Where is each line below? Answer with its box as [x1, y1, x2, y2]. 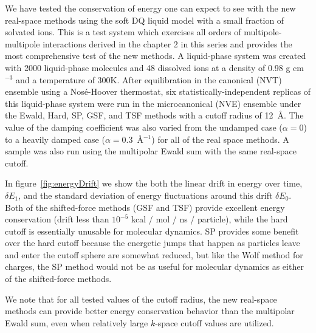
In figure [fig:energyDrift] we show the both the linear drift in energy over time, [5, 177, 303, 190]
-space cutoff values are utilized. [155, 316, 274, 329]
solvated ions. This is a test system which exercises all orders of [5, 26, 241, 38]
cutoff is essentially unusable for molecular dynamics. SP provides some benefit [5, 224, 299, 237]
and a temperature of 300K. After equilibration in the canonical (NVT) [15, 73, 282, 86]
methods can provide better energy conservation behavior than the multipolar [5, 304, 295, 317]
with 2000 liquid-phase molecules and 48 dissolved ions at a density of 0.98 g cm [5, 61, 304, 74]
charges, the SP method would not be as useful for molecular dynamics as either [5, 260, 304, 273]
